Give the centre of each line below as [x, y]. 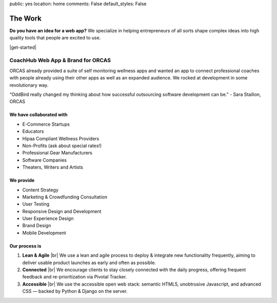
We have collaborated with [38, 115]
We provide [22, 180]
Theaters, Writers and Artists [53, 167]
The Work [26, 18]
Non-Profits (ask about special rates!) [62, 146]
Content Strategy [41, 190]
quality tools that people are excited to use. [55, 38]
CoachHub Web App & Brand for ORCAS [60, 60]
